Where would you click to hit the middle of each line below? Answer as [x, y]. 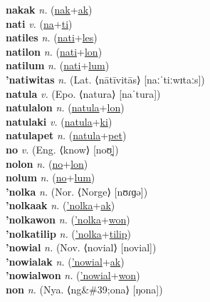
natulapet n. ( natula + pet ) [66, 135]
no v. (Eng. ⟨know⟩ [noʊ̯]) [62, 149]
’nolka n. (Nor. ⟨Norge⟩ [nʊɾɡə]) [77, 191]
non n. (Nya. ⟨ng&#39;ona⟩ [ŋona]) [84, 289]
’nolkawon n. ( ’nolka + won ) [68, 219]
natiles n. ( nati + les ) [52, 37]
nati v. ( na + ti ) [39, 23]
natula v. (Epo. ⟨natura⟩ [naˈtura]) [83, 93]
